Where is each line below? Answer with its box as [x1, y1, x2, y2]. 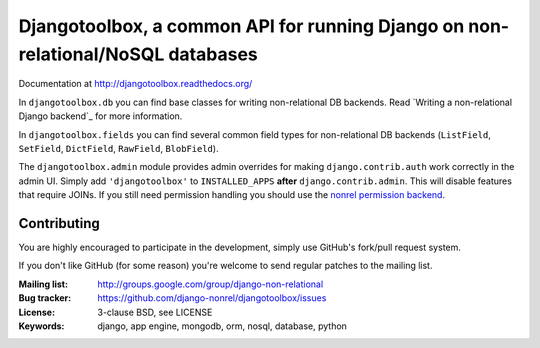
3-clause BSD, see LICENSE [97, 306, 213, 318]
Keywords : [18, 320, 65, 332]
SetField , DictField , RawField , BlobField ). [18, 142, 219, 154]
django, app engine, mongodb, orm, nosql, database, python [97, 320, 347, 332]
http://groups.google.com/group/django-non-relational [97, 278, 324, 290]
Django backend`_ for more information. [18, 110, 183, 122]
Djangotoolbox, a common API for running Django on [18, 15, 465, 37]
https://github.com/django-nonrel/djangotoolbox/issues [97, 292, 327, 304]
